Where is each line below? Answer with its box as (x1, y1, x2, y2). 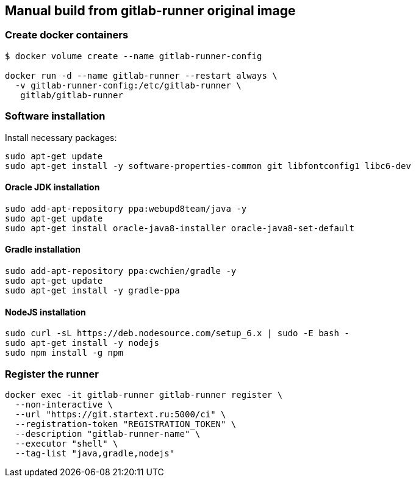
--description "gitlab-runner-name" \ (15, 428, 201, 439)
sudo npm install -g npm (5, 348, 123, 358)
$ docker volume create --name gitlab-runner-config (5, 51, 262, 61)
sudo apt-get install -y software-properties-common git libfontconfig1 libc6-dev (5, 160, 411, 171)
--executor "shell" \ (15, 438, 118, 448)
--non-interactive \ (15, 399, 113, 409)
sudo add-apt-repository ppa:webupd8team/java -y (5, 203, 247, 214)
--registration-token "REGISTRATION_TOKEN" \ (15, 419, 237, 429)
